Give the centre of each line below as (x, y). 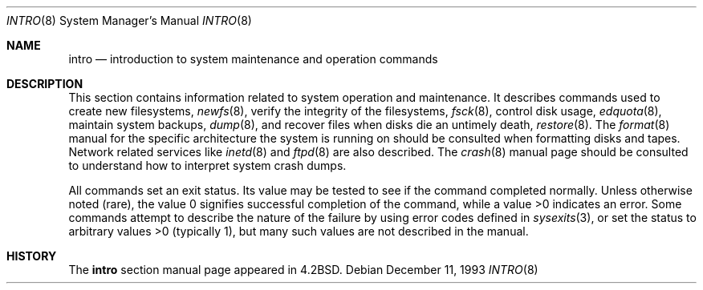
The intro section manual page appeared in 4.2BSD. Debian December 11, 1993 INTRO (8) (303, 270)
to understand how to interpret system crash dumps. (207, 165)
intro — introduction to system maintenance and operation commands (253, 59)
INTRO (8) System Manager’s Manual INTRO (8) (129, 20)
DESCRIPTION (45, 84)
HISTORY (32, 256)
